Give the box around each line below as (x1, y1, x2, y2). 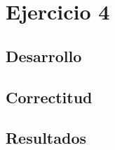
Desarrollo (6, 45, 82, 66)
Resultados (6, 127, 86, 149)
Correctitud (6, 86, 93, 107)
